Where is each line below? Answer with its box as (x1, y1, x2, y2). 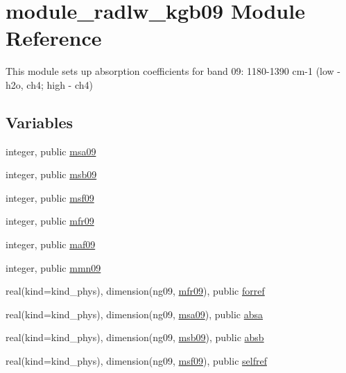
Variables (6, 111, 73, 132)
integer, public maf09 (6, 237, 96, 252)
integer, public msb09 (6, 167, 97, 182)
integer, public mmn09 (6, 260, 101, 275)
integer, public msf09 (6, 190, 94, 205)
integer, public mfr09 (6, 214, 94, 228)
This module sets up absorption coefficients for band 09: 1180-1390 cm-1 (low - (6, 64, 341, 78)
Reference (6, 24, 102, 52)
